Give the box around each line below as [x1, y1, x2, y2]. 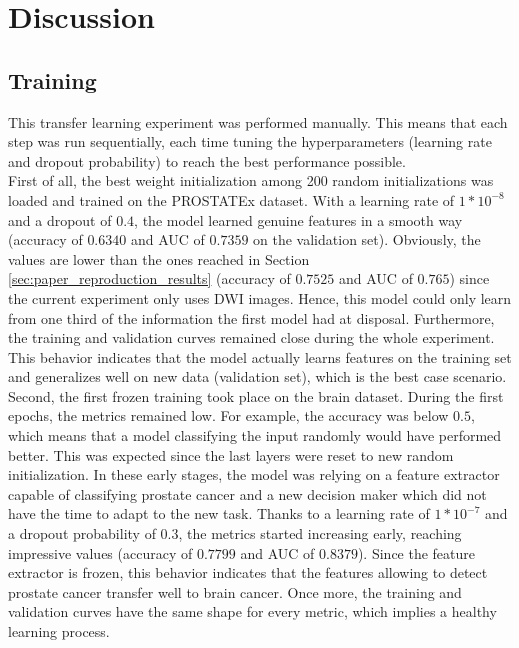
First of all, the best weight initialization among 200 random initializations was [8, 170, 494, 191]
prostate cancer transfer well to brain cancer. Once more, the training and [8, 581, 462, 602]
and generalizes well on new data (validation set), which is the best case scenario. [8, 366, 507, 387]
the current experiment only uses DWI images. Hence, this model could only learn [8, 287, 512, 308]
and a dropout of [8, 209, 112, 230]
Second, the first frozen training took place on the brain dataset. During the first [8, 385, 504, 406]
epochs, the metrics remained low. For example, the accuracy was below [8, 405, 449, 426]
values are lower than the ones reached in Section [8, 248, 310, 269]
